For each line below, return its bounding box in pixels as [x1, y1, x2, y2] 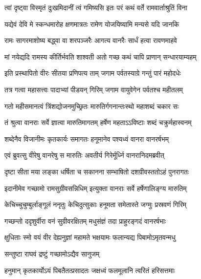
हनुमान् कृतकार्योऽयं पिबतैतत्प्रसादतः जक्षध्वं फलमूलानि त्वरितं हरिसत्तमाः [4, 265, 175, 275]
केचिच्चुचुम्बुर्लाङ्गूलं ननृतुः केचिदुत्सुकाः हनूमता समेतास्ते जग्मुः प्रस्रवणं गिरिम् [4, 199, 187, 210]
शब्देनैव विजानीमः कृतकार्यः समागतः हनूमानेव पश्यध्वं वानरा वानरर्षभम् [4, 133, 169, 144]
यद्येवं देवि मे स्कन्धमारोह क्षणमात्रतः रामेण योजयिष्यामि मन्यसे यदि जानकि [4, 19, 179, 29]
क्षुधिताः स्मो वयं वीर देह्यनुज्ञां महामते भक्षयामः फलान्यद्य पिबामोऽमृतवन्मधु [4, 232, 176, 242]
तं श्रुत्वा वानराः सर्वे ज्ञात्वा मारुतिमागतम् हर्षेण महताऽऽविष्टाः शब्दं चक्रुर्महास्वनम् [4, 117, 192, 128]
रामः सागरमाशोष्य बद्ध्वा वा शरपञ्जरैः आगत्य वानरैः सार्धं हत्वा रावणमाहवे [4, 35, 177, 45]
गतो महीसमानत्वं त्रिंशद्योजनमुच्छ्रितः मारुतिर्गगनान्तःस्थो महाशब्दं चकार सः [4, 101, 179, 111]
